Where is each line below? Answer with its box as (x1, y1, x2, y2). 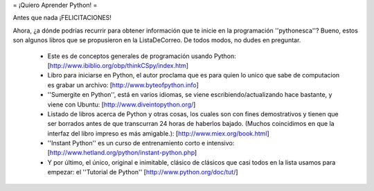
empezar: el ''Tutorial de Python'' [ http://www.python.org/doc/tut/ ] (47, 168, 238, 176)
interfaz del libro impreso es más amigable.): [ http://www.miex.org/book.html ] (47, 129, 269, 138)
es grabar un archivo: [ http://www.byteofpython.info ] (47, 80, 199, 89)
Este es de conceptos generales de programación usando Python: (47, 52, 237, 60)
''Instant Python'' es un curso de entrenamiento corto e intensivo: (47, 139, 235, 147)
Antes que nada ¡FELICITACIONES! (12, 14, 112, 22)
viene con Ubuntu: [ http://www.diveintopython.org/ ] (47, 100, 196, 109)
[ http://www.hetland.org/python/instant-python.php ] (47, 149, 197, 157)
